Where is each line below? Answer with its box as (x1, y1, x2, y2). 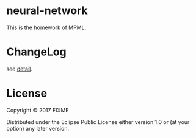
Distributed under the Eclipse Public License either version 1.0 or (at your (6, 118, 190, 125)
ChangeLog (6, 45, 67, 59)
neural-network (6, 4, 89, 18)
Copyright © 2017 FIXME (6, 106, 69, 114)
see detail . (6, 65, 32, 72)
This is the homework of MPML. (6, 24, 87, 31)
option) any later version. (6, 125, 69, 132)
